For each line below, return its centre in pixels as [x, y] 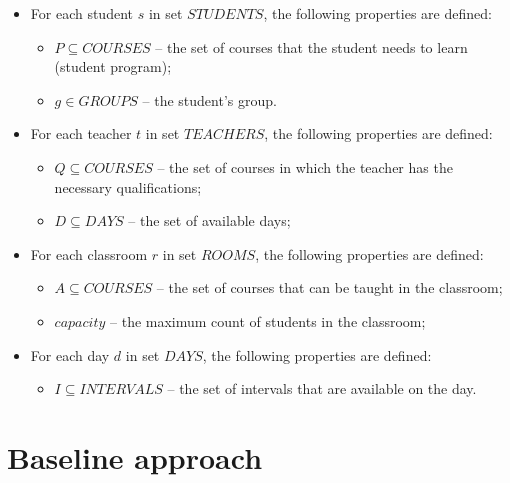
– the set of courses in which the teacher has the [305, 166]
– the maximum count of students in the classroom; [268, 320]
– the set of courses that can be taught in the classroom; [329, 287]
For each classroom [89, 253]
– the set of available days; [209, 220]
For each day [70, 354]
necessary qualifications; [128, 186]
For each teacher [81, 133]
